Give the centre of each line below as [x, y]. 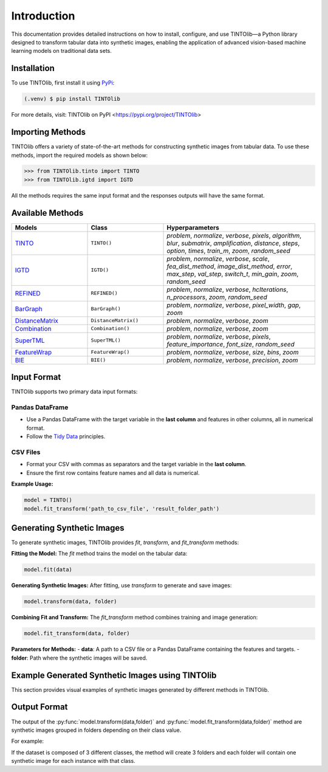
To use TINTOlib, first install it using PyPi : [63, 83]
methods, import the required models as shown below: [80, 155]
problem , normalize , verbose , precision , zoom [232, 360]
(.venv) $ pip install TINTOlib [72, 99]
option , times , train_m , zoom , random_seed [229, 250]
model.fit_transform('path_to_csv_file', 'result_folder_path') [122, 508]
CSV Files [26, 452]
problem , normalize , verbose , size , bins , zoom [233, 352]
